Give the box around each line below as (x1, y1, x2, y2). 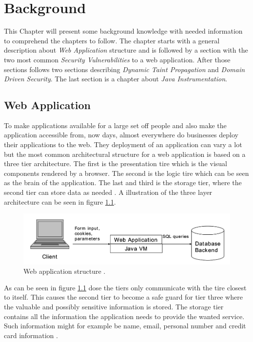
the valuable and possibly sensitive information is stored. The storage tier (4, 301, 224, 311)
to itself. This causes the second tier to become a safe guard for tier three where (4, 292, 243, 302)
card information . (4, 330, 58, 340)
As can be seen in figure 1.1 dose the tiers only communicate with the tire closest (4, 282, 247, 292)
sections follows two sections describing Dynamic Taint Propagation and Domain (4, 64, 245, 74)
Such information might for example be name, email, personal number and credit (4, 321, 246, 331)
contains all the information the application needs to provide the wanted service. (4, 311, 245, 321)
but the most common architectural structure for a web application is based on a (4, 149, 246, 159)
